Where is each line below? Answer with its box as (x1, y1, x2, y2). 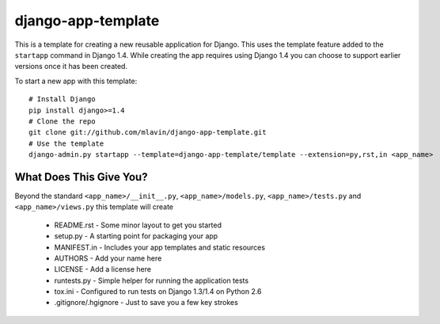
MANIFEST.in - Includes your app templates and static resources (54, 242, 265, 252)
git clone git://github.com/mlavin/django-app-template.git (28, 128, 267, 137)
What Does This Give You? (14, 170, 148, 184)
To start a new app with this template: (14, 76, 138, 86)
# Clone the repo (28, 116, 96, 126)
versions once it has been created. (14, 62, 128, 71)
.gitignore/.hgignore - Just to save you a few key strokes (54, 298, 239, 307)
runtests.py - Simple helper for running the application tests (54, 276, 249, 285)
